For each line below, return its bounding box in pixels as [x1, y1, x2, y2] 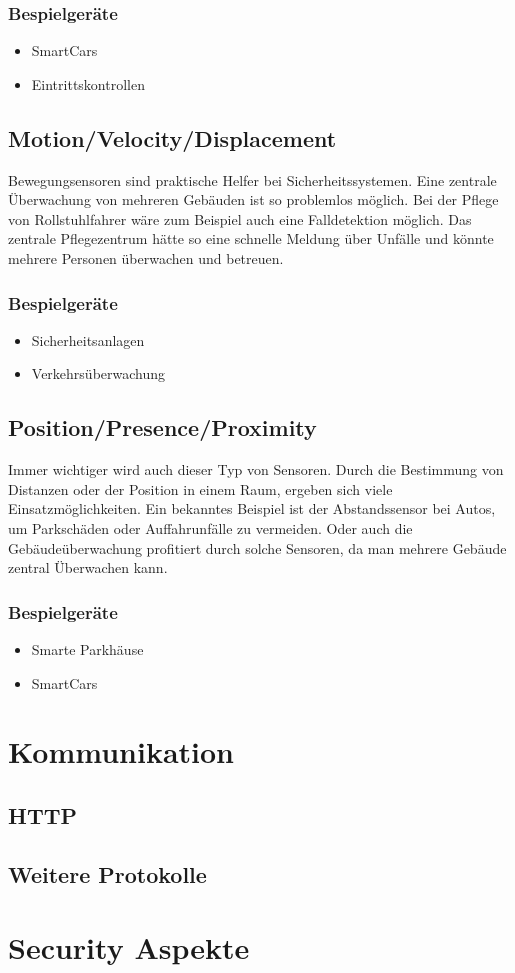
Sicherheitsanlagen [31, 329, 145, 350]
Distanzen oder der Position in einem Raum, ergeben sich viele [8, 478, 393, 499]
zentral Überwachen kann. [8, 557, 168, 578]
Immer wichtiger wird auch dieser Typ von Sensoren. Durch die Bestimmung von [8, 459, 504, 480]
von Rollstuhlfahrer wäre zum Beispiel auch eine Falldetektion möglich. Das [8, 208, 472, 229]
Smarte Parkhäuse [31, 638, 144, 659]
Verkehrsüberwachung [31, 363, 166, 384]
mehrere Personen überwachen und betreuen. [8, 247, 284, 268]
